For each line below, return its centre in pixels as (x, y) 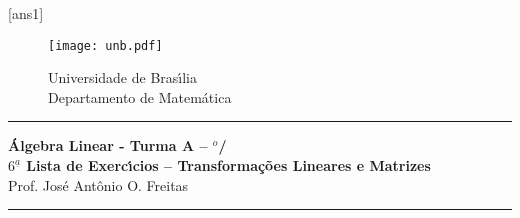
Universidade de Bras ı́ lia (123, 77)
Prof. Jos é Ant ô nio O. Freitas (98, 184)
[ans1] (26, 13)
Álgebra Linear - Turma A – (108, 145)
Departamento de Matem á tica (140, 96)
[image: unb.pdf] (105, 45)
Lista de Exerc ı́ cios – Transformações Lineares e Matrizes (228, 165)
